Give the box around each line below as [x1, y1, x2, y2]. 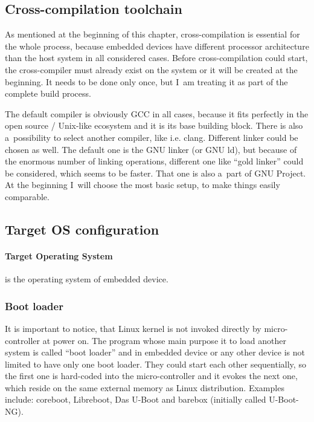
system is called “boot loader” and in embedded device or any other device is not [5, 346, 305, 359]
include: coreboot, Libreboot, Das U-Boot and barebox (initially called [5, 393, 266, 406]
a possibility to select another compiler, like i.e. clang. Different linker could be [5, 131, 298, 143]
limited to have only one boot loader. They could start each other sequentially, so [5, 357, 306, 370]
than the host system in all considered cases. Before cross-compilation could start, [5, 51, 308, 64]
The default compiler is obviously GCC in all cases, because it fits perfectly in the [5, 107, 309, 120]
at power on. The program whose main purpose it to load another [42, 334, 286, 346]
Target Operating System [5, 249, 113, 262]
